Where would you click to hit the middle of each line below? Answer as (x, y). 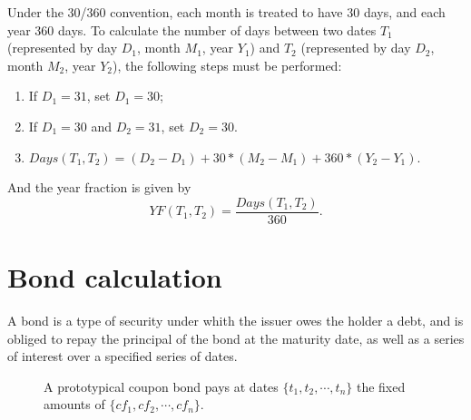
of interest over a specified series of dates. (123, 356)
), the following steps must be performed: (227, 65)
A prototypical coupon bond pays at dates (161, 386)
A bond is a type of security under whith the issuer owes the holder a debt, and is (235, 320)
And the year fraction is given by (99, 187)
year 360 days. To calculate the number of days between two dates (192, 29)
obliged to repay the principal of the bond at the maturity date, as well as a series (236, 338)
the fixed (381, 386)
